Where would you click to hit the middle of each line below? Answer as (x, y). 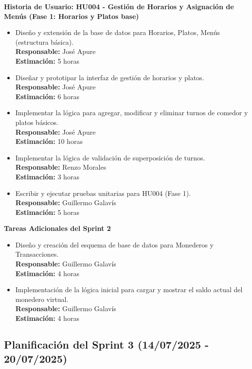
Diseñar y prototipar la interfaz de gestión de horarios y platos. (110, 77)
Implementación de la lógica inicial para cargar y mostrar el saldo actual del (129, 290)
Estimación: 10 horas (49, 141)
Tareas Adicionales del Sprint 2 (57, 228)
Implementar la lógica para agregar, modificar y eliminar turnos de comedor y (132, 113)
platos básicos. (37, 122)
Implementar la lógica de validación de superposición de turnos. (110, 157)
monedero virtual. (42, 299)
